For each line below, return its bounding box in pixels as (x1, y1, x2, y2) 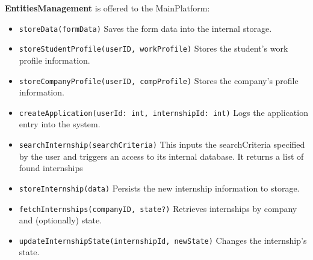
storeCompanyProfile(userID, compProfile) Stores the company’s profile (19, 74, 299, 86)
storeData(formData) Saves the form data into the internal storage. (19, 22, 272, 34)
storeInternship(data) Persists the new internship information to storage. (19, 181, 300, 194)
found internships (19, 162, 83, 174)
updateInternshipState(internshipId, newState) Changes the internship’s (19, 234, 307, 246)
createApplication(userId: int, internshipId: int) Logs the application (19, 106, 308, 118)
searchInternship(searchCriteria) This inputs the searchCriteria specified (19, 138, 305, 150)
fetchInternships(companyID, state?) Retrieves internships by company (19, 202, 297, 214)
